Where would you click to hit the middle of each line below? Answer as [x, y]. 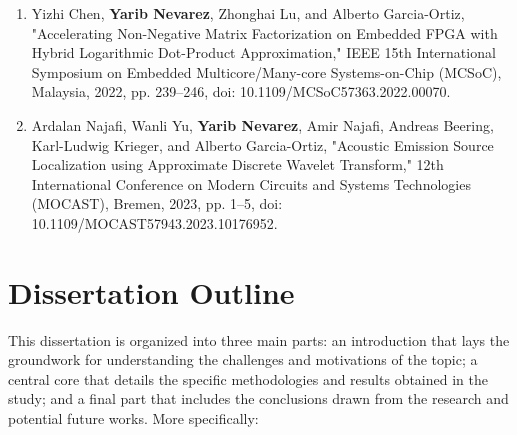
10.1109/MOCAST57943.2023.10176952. [154, 222]
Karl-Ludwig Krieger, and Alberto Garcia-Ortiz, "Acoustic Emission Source [262, 144]
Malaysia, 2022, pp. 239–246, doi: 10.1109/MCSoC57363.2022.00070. [241, 91]
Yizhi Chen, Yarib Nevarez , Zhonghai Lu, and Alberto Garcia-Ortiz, [248, 13]
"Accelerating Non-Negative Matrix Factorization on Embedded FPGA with [264, 32]
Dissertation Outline [151, 291]
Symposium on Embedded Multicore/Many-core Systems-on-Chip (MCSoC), [266, 71]
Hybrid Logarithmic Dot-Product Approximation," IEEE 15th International [263, 52]
